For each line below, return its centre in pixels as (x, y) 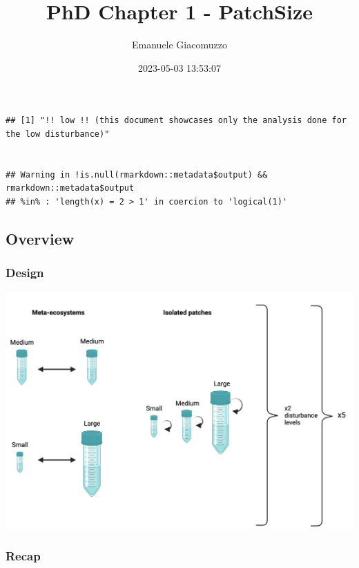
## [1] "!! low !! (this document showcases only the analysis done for (176, 121)
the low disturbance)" (58, 134)
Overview (40, 238)
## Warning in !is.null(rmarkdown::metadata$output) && (137, 174)
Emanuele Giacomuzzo (179, 45)
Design (25, 273)
